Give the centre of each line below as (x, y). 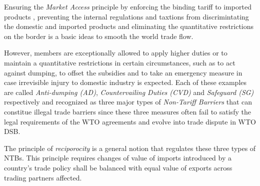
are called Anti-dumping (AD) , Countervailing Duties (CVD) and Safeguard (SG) (129, 92)
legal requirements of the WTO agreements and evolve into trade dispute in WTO (130, 121)
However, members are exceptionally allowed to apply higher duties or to (116, 53)
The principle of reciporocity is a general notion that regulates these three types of (130, 148)
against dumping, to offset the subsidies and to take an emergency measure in (123, 72)
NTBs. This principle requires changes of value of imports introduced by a (118, 158)
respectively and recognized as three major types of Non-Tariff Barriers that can (128, 102)
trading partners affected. (43, 177)
